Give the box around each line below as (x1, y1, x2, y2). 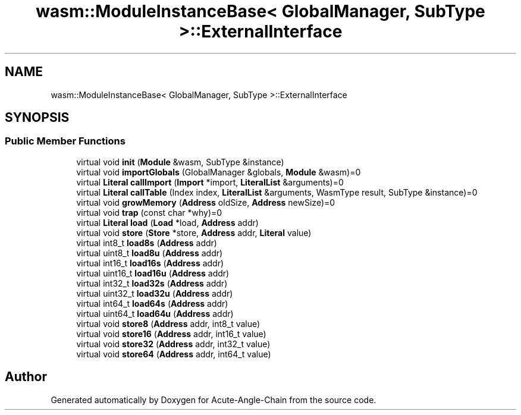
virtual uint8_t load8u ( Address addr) (76, 247, 223, 258)
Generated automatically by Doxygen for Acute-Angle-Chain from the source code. (51, 394, 376, 405)
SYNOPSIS (5, 110, 70, 125)
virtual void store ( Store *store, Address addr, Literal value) (76, 227, 312, 238)
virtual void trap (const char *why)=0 (76, 207, 222, 218)
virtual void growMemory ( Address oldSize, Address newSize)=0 (76, 197, 335, 207)
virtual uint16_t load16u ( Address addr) (76, 268, 230, 278)
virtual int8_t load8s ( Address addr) (76, 237, 217, 248)
